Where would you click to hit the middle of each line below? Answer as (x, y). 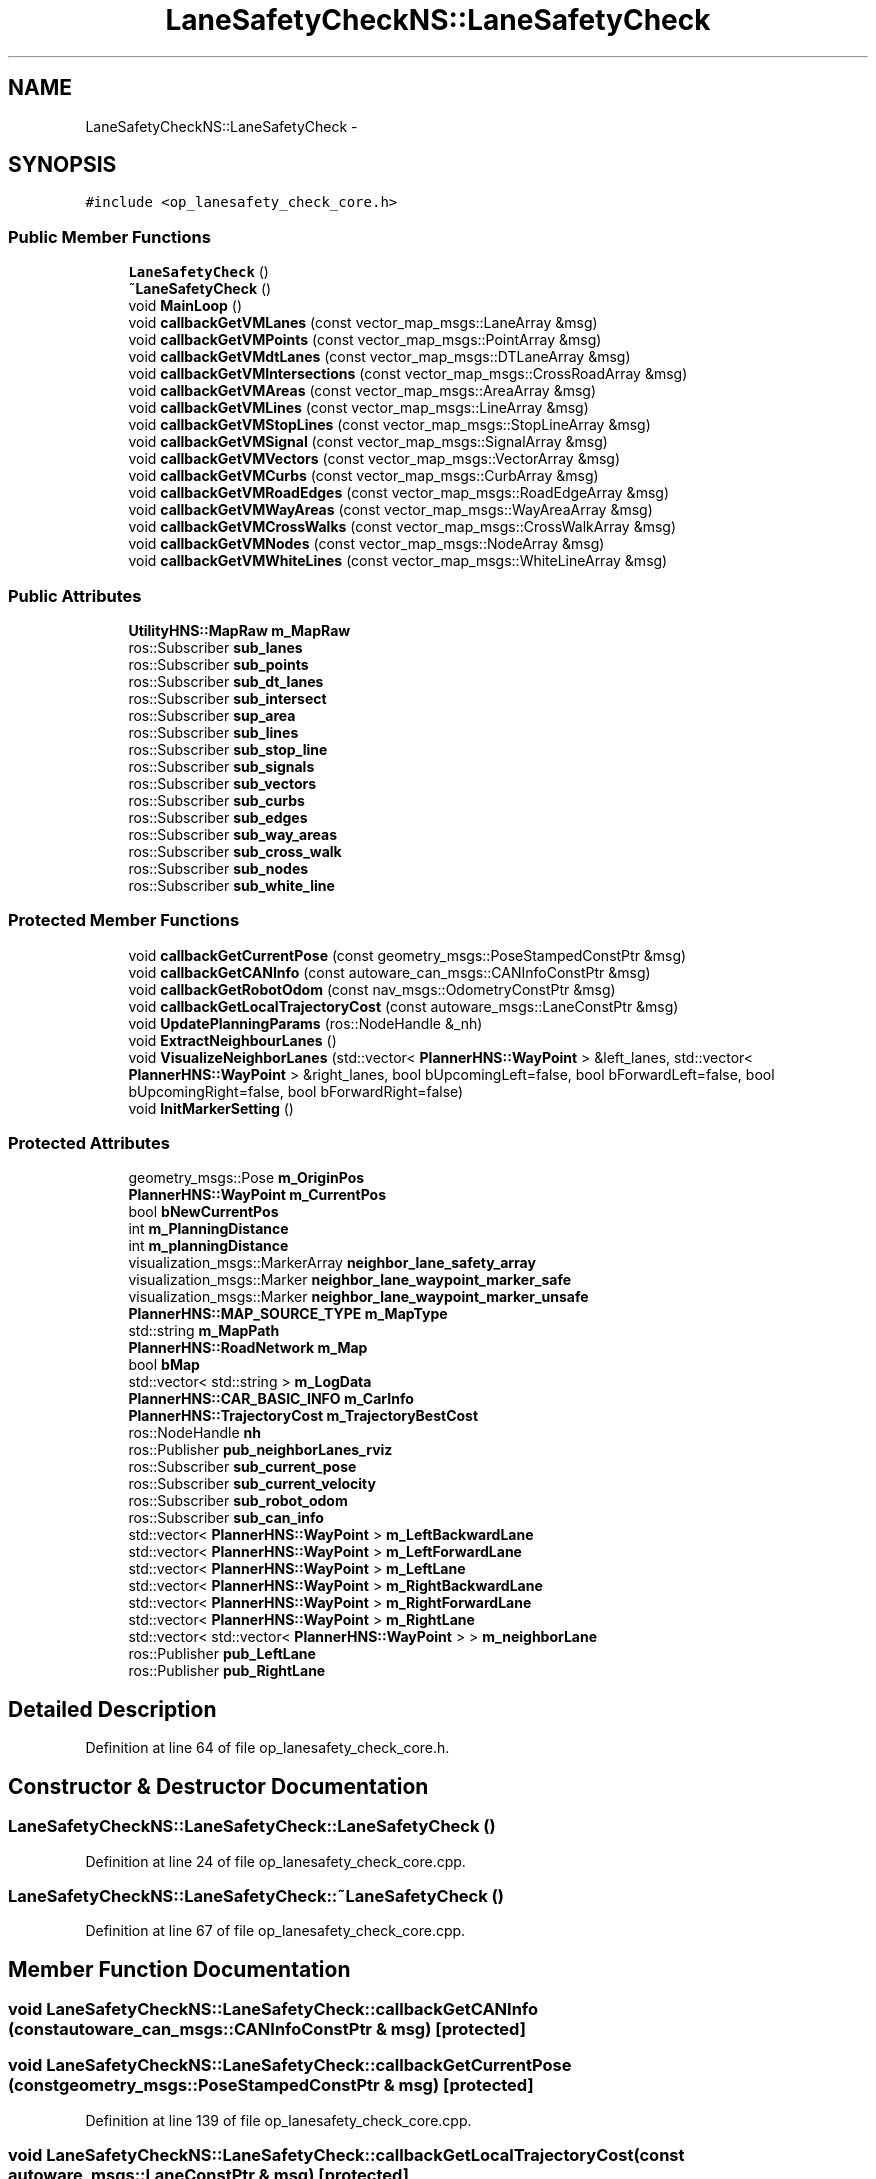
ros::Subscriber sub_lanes (215, 647)
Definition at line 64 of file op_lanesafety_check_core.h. (267, 1748)
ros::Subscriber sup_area (212, 715)
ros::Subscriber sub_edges (218, 817)
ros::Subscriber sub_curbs (216, 800)
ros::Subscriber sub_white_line (231, 885)
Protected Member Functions (124, 920)
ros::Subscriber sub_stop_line (228, 749)
